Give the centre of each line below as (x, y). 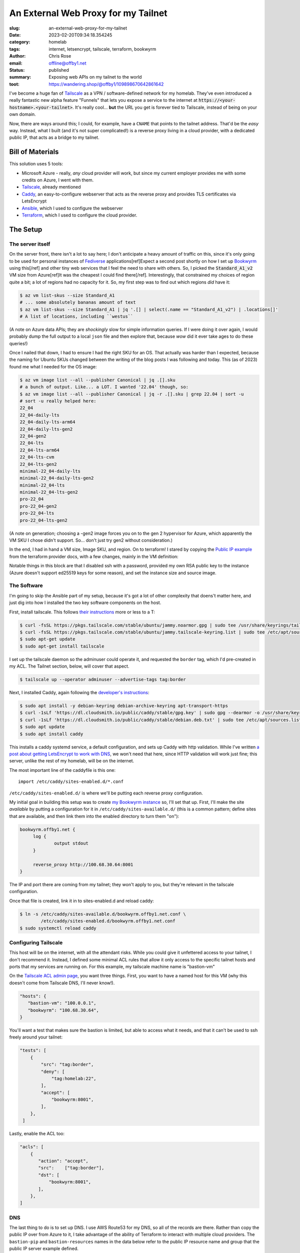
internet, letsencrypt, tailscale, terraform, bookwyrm (102, 49)
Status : (17, 70)
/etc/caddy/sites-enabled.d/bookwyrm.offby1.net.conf (108, 921)
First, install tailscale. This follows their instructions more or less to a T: (82, 612)
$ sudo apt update (42, 727)
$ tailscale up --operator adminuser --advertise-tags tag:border (103, 680)
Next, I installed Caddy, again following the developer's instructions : (79, 693)
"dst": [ (49, 1175)
